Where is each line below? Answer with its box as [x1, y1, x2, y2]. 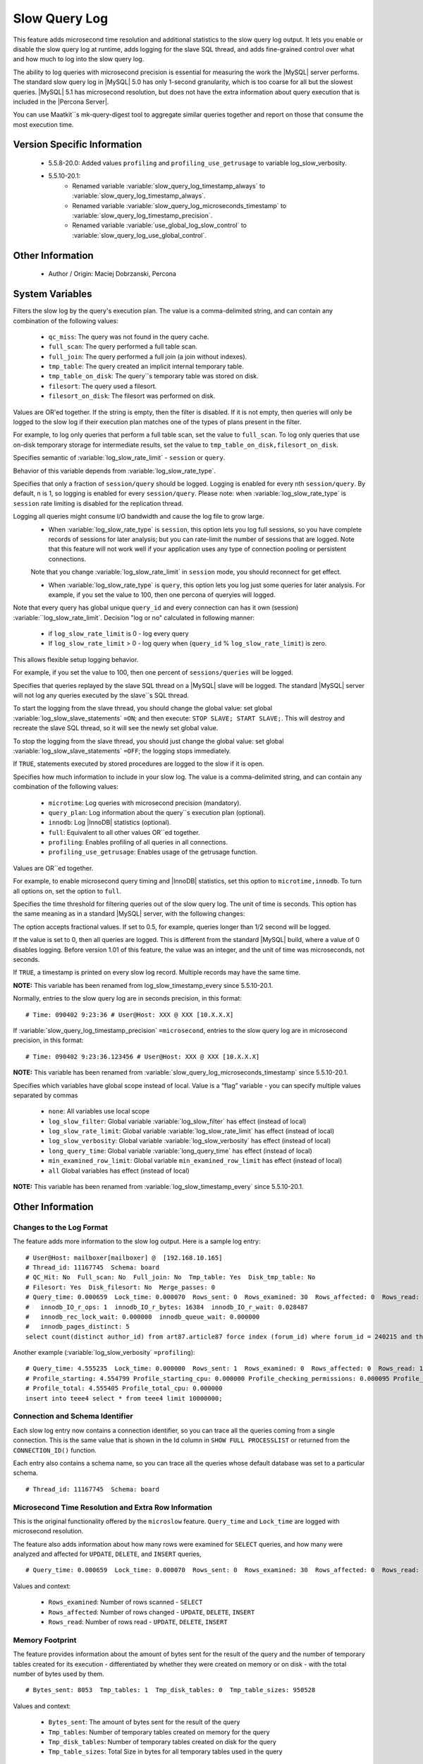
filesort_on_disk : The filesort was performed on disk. [48, 392, 216, 400]
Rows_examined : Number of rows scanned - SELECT [48, 1598, 203, 1607]
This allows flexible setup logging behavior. [13, 655, 139, 663]
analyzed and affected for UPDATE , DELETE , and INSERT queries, [13, 1549, 202, 1559]
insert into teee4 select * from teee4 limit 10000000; [25, 1394, 223, 1402]
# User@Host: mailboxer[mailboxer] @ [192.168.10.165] [25, 1253, 223, 1262]
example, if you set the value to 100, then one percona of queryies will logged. [48, 590, 276, 599]
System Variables [13, 288, 92, 300]
